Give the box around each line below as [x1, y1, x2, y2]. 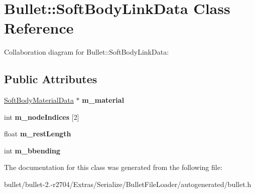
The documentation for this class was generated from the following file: [4, 162, 222, 172]
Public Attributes [4, 71, 97, 87]
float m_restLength [4, 128, 71, 139]
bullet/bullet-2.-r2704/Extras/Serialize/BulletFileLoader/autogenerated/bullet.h [4, 179, 251, 189]
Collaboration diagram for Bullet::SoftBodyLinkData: [4, 47, 169, 57]
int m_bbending [4, 145, 61, 155]
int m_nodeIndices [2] [4, 111, 79, 122]
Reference [4, 18, 74, 38]
